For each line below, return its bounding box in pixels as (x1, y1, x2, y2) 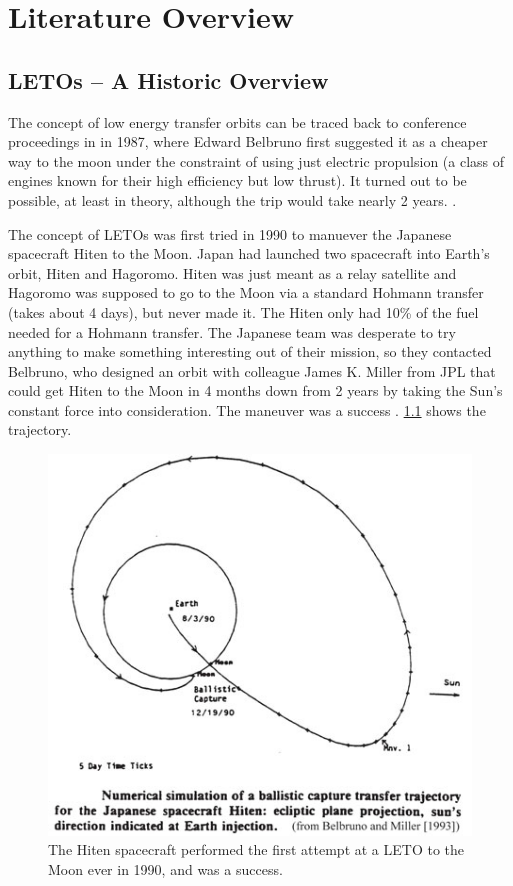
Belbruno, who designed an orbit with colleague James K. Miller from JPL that (8, 360, 496, 381)
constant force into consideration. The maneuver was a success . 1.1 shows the (8, 399, 486, 420)
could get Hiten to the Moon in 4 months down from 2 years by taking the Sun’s (8, 380, 503, 401)
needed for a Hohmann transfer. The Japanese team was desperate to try (8, 321, 456, 342)
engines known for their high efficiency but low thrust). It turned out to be (8, 170, 467, 191)
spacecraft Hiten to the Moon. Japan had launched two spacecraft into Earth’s (8, 243, 490, 264)
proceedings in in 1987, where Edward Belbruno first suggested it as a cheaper (8, 131, 488, 152)
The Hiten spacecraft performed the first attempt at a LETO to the (48, 839, 465, 860)
